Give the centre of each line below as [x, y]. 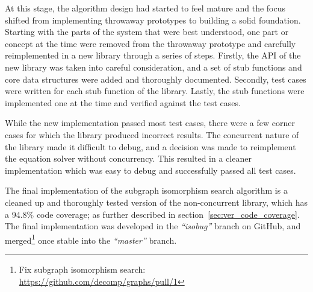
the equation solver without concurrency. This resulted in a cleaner [128, 158]
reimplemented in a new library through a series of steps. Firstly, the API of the [153, 55]
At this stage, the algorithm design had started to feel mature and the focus [145, 8]
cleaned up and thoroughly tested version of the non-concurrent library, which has [156, 202]
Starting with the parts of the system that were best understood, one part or [147, 32]
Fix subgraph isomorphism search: [82, 269]
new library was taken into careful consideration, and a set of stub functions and [153, 67]
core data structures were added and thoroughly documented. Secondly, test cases [156, 79]
